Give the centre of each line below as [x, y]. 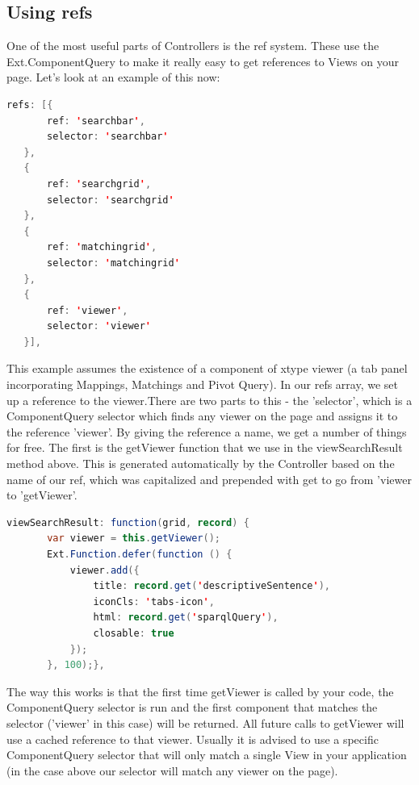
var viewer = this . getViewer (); [134, 539]
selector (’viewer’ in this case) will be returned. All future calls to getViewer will [205, 722]
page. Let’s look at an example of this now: [113, 77]
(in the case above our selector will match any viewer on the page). [172, 770]
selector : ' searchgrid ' [111, 200]
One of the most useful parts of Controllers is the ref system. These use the [193, 46]
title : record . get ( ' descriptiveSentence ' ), [212, 586]
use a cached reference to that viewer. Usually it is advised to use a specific [193, 739]
